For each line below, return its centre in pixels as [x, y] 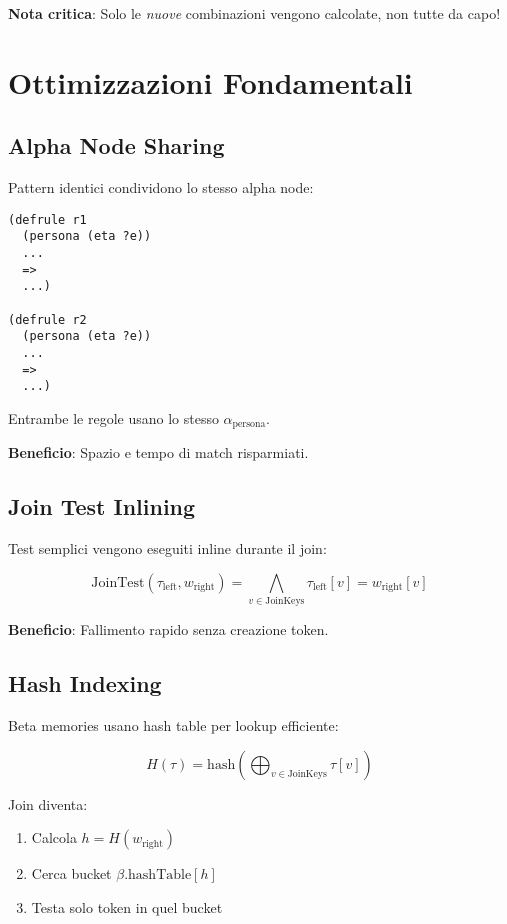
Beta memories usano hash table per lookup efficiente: [173, 724]
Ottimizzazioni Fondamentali [210, 81]
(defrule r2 [47, 319]
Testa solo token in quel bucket [127, 906]
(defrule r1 [47, 219]
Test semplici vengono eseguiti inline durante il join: [167, 548]
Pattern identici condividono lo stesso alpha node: [161, 187]
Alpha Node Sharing [116, 145]
